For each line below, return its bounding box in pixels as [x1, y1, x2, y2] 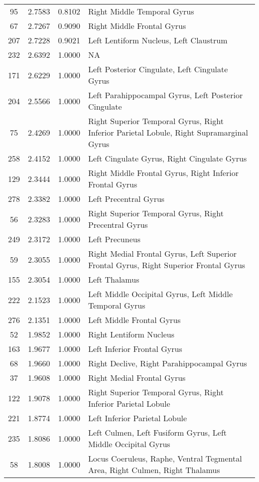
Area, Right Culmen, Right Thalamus [88, 464, 220, 476]
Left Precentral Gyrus [88, 193, 165, 204]
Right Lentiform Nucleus [88, 328, 174, 340]
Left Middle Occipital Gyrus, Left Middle [88, 288, 233, 300]
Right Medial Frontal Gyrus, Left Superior [88, 248, 237, 259]
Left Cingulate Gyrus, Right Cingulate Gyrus [88, 153, 247, 164]
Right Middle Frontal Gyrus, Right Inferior [88, 167, 239, 178]
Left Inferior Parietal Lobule [88, 412, 187, 424]
